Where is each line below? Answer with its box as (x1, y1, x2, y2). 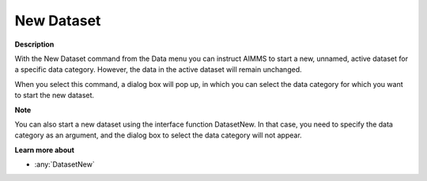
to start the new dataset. (14, 91, 95, 100)
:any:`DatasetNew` (34, 160, 95, 169)
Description (14, 40, 55, 49)
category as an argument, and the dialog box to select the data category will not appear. (14, 130, 302, 140)
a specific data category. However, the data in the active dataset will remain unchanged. (14, 65, 302, 74)
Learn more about (14, 145, 75, 154)
